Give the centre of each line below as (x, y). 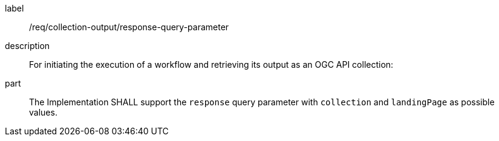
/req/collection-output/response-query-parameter (129, 27)
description (28, 46)
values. (43, 112)
